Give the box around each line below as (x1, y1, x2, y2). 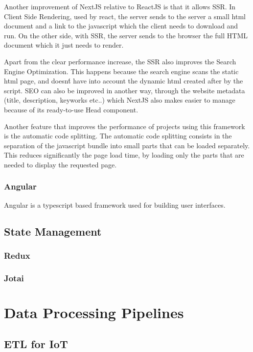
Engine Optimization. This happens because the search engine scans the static (4, 66, 239, 76)
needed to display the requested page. (4, 159, 117, 169)
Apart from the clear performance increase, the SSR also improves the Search (4, 56, 236, 66)
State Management (4, 223, 102, 239)
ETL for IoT (4, 336, 68, 351)
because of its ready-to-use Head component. (4, 104, 138, 114)
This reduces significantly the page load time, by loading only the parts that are (4, 150, 244, 160)
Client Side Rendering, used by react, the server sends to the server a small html (4, 11, 246, 21)
